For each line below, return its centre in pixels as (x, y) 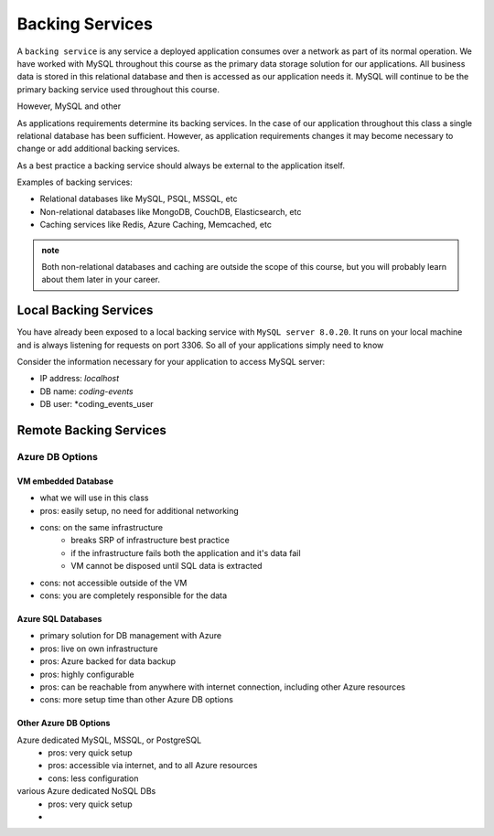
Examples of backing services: (75, 182)
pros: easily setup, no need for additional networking (140, 510)
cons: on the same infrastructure (102, 528)
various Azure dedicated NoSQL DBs (86, 791)
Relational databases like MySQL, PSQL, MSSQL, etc (139, 199)
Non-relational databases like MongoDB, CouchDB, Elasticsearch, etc (171, 211)
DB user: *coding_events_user (97, 404)
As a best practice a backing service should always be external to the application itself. (181, 166)
